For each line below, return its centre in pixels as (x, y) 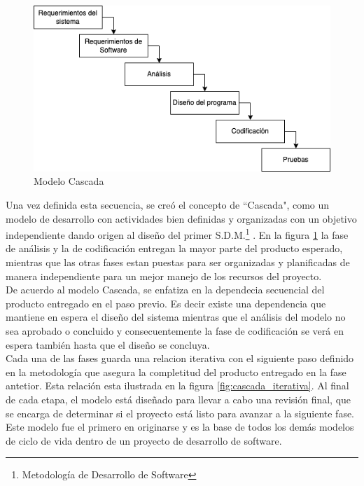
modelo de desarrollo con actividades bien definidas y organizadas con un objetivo (181, 218)
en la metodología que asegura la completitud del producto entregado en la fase (176, 372)
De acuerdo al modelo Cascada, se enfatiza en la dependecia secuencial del (165, 290)
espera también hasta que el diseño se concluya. (108, 344)
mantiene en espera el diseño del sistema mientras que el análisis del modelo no (176, 317)
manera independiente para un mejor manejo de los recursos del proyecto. (164, 276)
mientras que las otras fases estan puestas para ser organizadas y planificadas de (178, 262)
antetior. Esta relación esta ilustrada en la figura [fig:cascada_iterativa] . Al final (177, 386)
